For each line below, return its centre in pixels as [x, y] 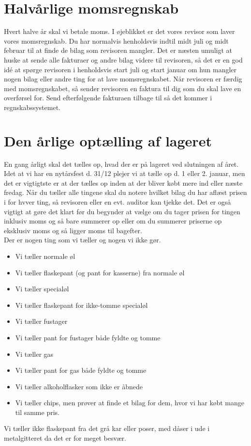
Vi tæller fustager [41, 321]
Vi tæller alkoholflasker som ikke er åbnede [79, 386]
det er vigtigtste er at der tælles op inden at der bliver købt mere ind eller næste [123, 183]
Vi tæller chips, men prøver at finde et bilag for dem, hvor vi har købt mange [130, 403]
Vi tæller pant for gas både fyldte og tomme [81, 370]
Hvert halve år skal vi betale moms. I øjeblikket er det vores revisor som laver [119, 31]
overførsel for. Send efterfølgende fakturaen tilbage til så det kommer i [108, 98]
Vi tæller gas [34, 354]
